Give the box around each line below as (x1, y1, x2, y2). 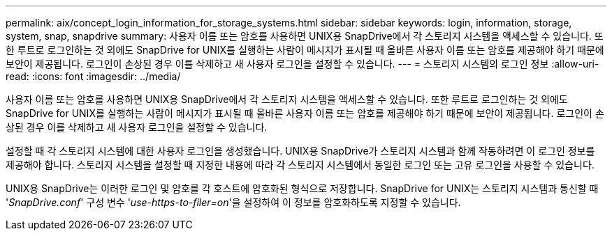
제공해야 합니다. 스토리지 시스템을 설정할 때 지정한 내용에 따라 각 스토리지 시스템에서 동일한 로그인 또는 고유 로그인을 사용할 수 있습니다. (6, 159, 595, 171)
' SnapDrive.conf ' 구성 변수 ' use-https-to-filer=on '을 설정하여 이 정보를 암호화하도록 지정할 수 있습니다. (6, 196, 461, 208)
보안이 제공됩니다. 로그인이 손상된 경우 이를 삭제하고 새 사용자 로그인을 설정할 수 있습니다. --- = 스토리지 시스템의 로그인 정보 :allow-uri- (6, 58, 599, 70)
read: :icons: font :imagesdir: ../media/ (6, 70, 181, 82)
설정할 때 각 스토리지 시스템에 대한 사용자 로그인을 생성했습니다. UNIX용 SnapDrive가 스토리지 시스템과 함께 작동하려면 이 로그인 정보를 (6, 145, 595, 157)
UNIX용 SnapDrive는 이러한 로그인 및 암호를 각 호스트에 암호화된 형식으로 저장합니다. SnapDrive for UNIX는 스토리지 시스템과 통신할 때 (6, 182, 599, 194)
